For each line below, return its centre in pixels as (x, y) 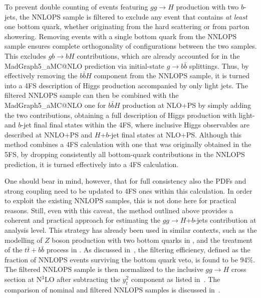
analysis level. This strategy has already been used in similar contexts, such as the (131, 230)
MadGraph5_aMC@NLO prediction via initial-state (85, 65)
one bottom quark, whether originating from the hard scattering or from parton (127, 26)
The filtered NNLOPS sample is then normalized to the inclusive (104, 269)
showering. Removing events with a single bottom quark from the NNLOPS (121, 36)
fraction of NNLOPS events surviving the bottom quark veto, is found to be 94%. (130, 259)
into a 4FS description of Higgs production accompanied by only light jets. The (126, 85)
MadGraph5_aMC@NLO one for (55, 105)
